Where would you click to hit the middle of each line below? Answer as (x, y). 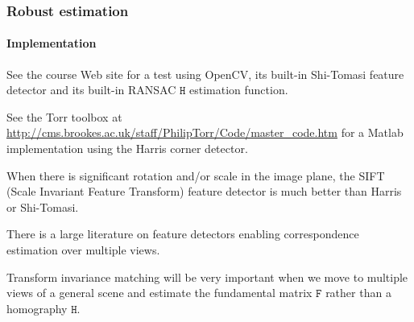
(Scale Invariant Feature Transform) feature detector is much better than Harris (204, 191)
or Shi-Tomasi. (43, 206)
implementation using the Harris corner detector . (127, 149)
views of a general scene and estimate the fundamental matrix (159, 293)
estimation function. (239, 90)
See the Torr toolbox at (64, 116)
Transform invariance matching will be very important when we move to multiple (207, 277)
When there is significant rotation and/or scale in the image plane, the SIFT (196, 175)
